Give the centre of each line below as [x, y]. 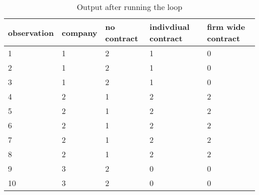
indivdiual [170, 27]
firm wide [226, 27]
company [80, 32]
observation [31, 32]
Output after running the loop [129, 7]
